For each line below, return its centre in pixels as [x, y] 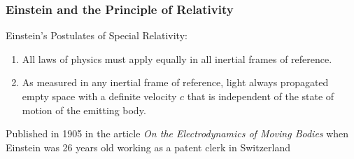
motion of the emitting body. [84, 110]
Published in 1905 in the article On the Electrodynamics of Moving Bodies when [177, 133]
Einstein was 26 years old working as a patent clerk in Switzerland [148, 147]
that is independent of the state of [261, 96]
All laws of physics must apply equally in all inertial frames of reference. [177, 58]
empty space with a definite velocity [99, 96]
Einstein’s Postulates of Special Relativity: [97, 35]
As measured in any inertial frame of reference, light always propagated [175, 82]
